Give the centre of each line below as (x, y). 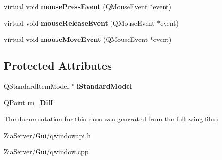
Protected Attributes (58, 66)
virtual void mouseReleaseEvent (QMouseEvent (79, 23)
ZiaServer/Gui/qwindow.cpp (46, 151)
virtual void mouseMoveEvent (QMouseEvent (76, 39)
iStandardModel (104, 86)
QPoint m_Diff (28, 102)
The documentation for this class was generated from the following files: (111, 119)
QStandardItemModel (37, 86)
